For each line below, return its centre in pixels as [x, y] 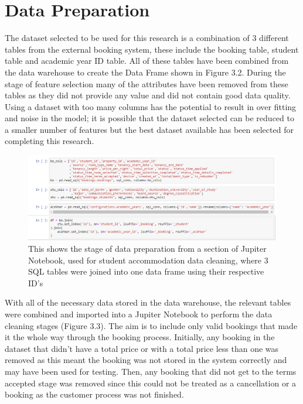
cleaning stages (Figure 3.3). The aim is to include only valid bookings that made [151, 325]
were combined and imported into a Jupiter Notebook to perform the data [139, 314]
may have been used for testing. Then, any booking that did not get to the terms [151, 371]
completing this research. [50, 141]
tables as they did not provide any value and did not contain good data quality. [148, 95]
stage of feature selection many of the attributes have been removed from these [147, 83]
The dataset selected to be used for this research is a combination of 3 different [147, 38]
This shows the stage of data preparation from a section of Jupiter [147, 248]
